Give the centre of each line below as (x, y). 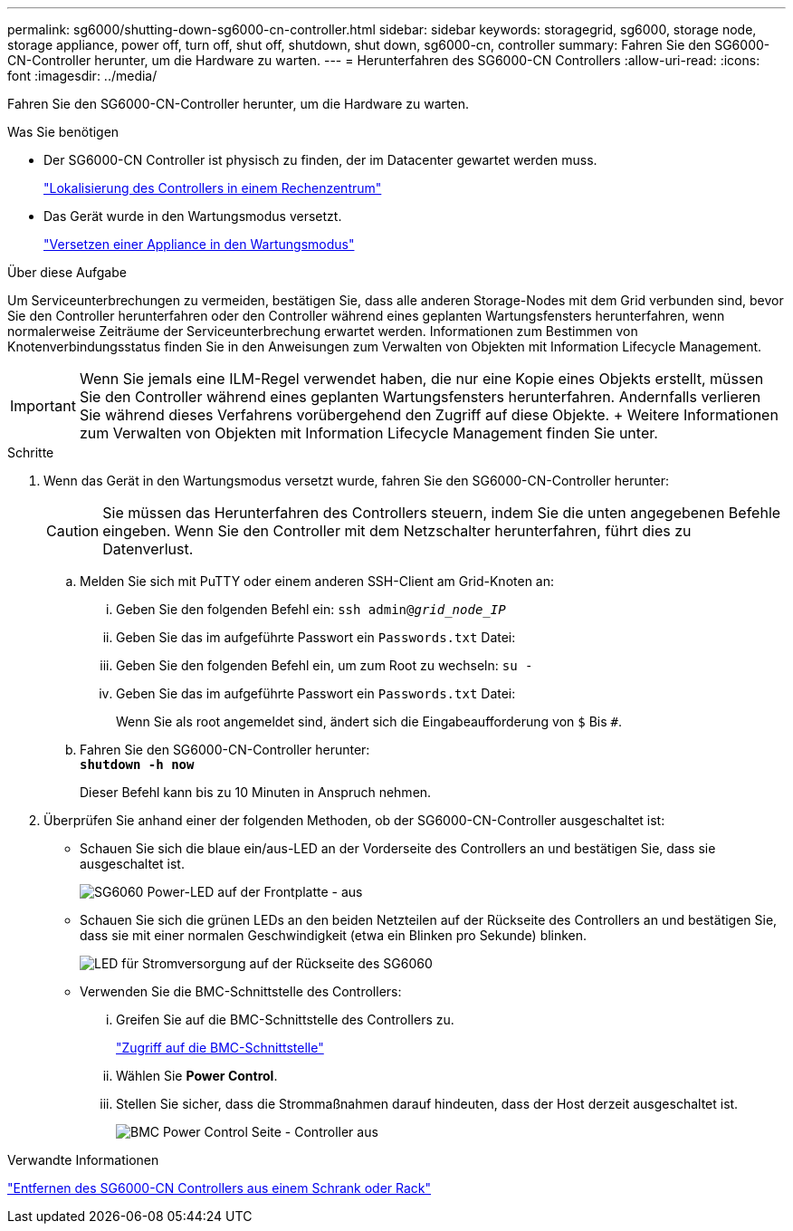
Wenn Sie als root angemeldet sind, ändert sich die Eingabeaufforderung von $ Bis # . (369, 721)
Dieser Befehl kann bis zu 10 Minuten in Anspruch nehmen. (256, 792)
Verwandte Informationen (83, 1160)
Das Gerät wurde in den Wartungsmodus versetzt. (193, 216)
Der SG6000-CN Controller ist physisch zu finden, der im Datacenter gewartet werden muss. (320, 160)
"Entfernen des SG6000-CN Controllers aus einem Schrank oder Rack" (220, 1188)
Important (43, 406)
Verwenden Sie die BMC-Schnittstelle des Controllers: (241, 991)
